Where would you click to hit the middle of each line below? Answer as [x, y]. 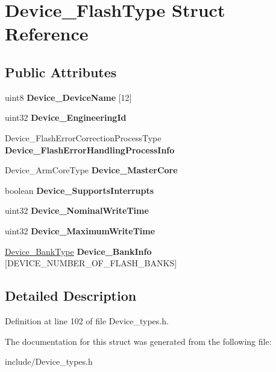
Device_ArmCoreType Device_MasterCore [91, 170]
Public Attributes [61, 72]
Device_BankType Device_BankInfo [78, 251]
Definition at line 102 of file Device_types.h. [87, 320]
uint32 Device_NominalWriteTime [77, 210]
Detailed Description [71, 296]
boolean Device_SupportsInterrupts [80, 190]
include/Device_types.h [49, 361]
